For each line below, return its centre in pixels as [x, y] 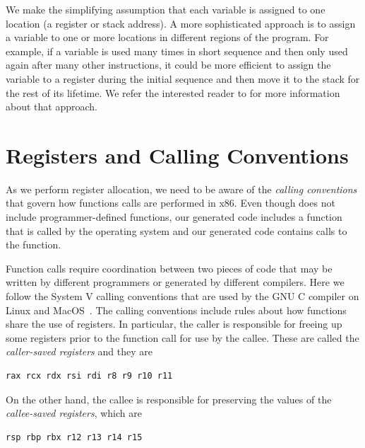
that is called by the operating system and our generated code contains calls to [176, 230]
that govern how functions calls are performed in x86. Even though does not [170, 203]
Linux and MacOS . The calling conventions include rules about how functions [176, 310]
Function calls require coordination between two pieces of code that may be [169, 268]
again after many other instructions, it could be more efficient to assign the [168, 65]
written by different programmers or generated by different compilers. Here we [175, 282]
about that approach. [52, 107]
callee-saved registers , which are [74, 413]
